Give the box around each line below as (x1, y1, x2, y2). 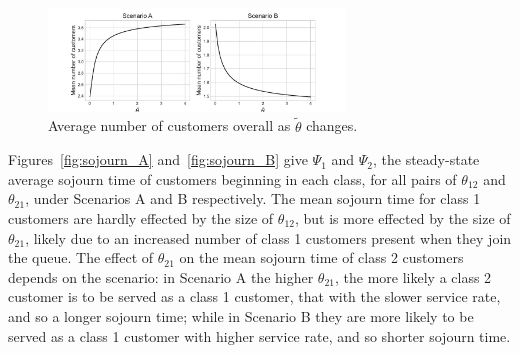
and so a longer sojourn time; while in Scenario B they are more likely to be (8, 305, 474, 326)
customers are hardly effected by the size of (8, 207, 274, 228)
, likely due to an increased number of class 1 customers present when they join (25, 227, 512, 248)
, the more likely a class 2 (335, 266, 492, 287)
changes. (306, 115, 358, 136)
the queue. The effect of (8, 247, 154, 268)
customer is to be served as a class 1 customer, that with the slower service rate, (8, 286, 501, 307)
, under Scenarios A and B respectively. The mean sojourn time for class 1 (25, 188, 481, 209)
